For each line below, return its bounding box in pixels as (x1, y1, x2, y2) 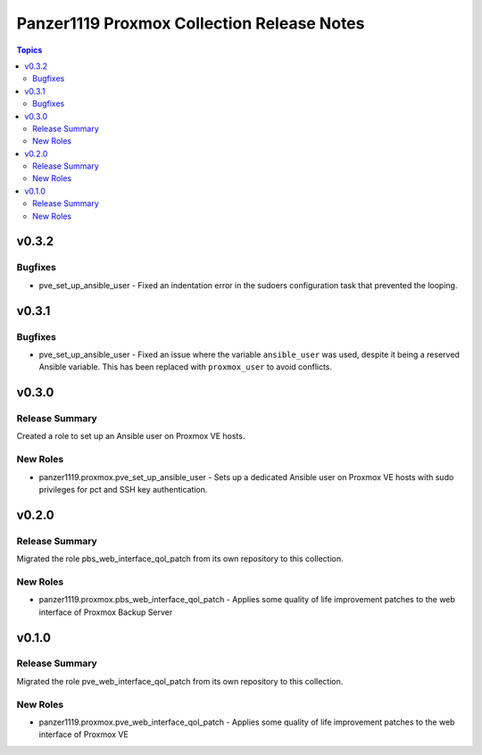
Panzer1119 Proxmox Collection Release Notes (16, 13, 365, 33)
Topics (16, 45, 43, 55)
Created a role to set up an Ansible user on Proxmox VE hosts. (16, 431, 245, 442)
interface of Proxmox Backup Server (38, 607, 173, 618)
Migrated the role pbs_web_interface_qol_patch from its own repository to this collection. (16, 553, 344, 564)
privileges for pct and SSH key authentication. (38, 485, 208, 495)
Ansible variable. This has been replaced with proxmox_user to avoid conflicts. (38, 361, 333, 372)
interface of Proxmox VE (38, 729, 129, 740)
